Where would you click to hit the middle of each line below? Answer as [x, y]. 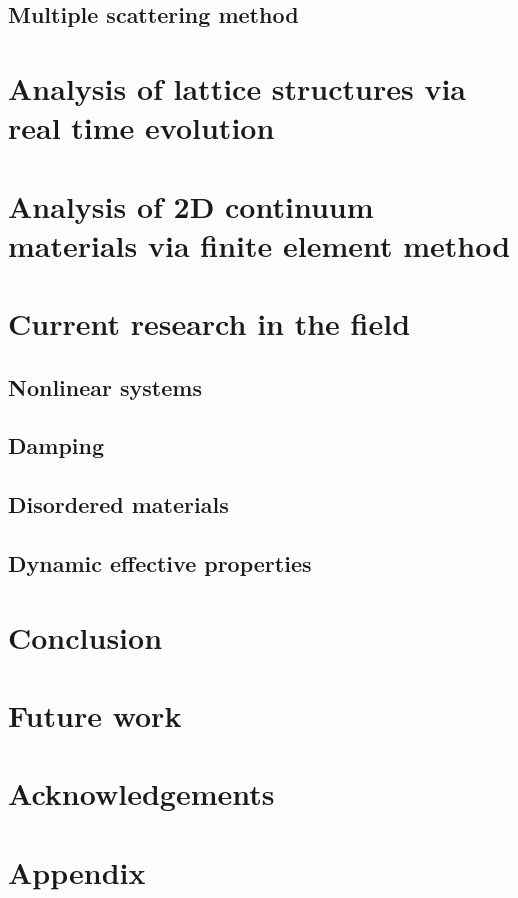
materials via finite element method [259, 244]
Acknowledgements [141, 793]
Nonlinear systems [105, 386]
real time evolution [141, 127]
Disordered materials [118, 504]
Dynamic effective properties [160, 563]
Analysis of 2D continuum [191, 205]
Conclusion [85, 636]
